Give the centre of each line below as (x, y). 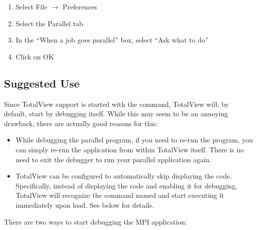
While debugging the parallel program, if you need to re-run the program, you (134, 140)
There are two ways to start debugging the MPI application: (96, 221)
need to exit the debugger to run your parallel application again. (113, 159)
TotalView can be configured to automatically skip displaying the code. (124, 176)
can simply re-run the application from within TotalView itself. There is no (130, 149)
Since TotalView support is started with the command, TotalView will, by (117, 104)
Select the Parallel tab (49, 23)
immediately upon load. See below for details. (85, 205)
